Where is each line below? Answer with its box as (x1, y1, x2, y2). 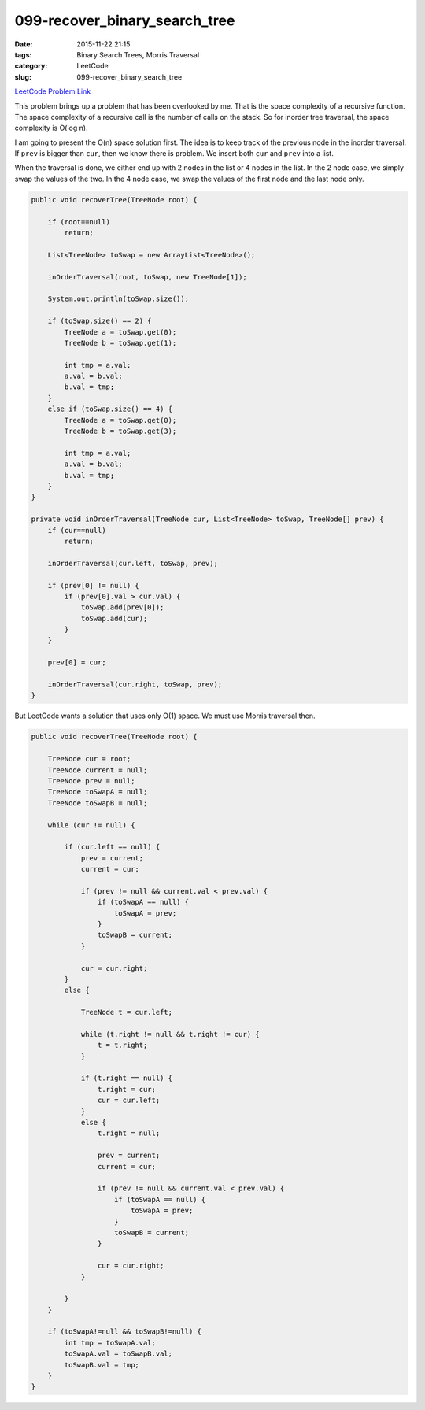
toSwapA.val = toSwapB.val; (64, 1349, 173, 1358)
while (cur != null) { (47, 820, 135, 830)
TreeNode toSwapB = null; (47, 798, 148, 807)
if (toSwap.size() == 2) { (47, 316, 153, 326)
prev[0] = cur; (47, 658, 106, 667)
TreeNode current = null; (47, 765, 148, 775)
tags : (14, 50, 32, 59)
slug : (14, 72, 31, 82)
